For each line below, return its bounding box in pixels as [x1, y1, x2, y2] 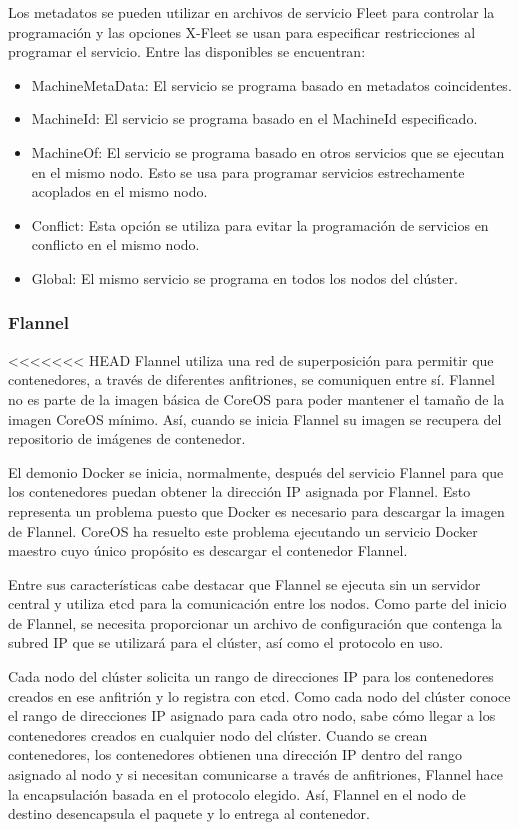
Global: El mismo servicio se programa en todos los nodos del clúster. [31, 267, 458, 288]
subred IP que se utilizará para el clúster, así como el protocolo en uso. [8, 632, 444, 653]
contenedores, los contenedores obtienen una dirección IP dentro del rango [8, 744, 463, 765]
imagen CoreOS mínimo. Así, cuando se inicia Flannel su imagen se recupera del [8, 408, 502, 429]
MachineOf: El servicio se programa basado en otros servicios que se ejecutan [31, 141, 505, 162]
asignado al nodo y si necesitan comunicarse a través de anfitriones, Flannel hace [8, 764, 504, 785]
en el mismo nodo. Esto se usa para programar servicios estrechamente [31, 161, 465, 182]
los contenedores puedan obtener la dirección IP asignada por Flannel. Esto [8, 481, 471, 502]
